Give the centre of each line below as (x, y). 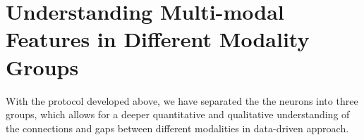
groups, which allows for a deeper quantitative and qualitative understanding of (178, 114)
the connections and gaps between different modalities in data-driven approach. (177, 128)
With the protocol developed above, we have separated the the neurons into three (182, 100)
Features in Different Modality (158, 39)
